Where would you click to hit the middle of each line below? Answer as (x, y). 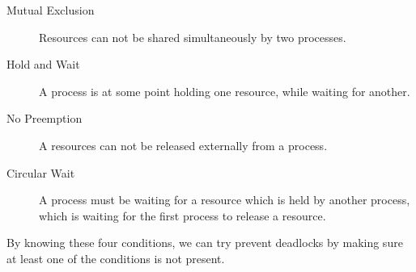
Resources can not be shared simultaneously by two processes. (193, 37)
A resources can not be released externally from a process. (183, 145)
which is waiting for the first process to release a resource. (183, 215)
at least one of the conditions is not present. (116, 258)
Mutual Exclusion (51, 10)
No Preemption (45, 118)
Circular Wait (41, 172)
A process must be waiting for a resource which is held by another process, (225, 200)
